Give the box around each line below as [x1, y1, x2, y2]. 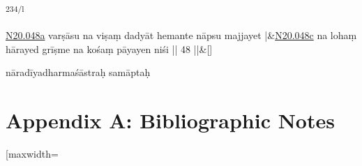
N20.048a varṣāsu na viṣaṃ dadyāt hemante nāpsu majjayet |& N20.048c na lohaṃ [6, 28, 357, 43]
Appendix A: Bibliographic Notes [6, 106, 335, 135]
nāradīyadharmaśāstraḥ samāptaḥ [6, 65, 151, 80]
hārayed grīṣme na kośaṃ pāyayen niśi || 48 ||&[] [6, 41, 213, 56]
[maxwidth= [6, 146, 59, 161]
